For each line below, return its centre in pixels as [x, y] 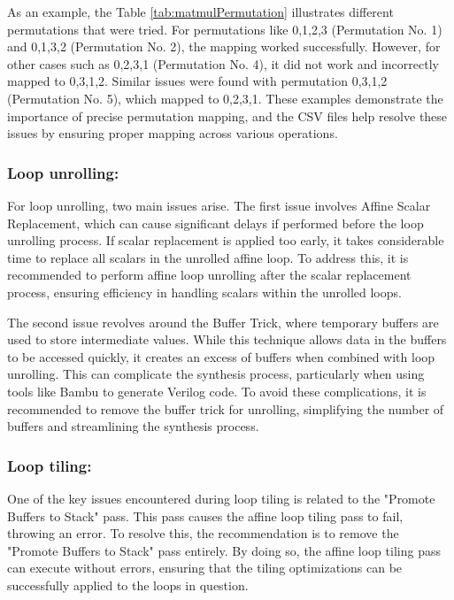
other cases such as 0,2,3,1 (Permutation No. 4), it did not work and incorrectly [223, 63]
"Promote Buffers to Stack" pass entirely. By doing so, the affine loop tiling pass [224, 550]
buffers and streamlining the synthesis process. [133, 426]
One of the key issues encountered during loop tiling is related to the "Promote [221, 498]
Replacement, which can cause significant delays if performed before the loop [215, 223]
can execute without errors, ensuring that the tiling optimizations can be [205, 568]
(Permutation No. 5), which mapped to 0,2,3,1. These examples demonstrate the [225, 98]
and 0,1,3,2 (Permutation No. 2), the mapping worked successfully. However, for [224, 46]
